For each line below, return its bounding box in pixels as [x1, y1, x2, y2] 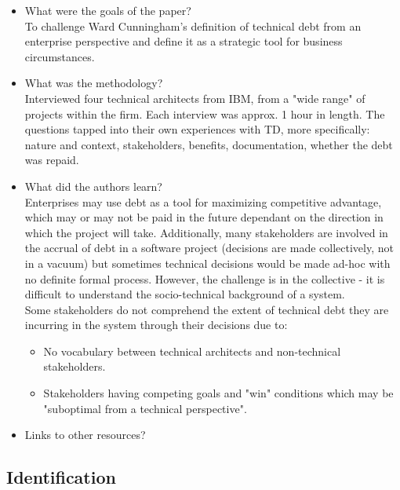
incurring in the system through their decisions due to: [24, 316, 288, 333]
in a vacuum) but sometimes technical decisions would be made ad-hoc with [24, 254, 391, 271]
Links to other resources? [24, 426, 146, 443]
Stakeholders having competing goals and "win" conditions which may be [43, 385, 394, 401]
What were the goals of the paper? [24, 2, 191, 18]
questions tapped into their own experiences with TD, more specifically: [24, 121, 370, 137]
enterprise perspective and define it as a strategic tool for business [24, 33, 343, 49]
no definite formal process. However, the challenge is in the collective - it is [24, 270, 385, 287]
